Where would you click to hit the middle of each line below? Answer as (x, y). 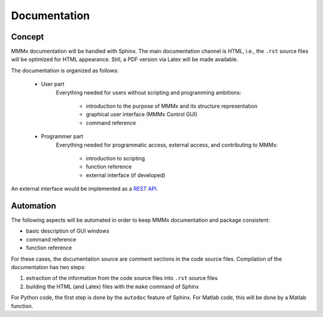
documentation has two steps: (48, 267)
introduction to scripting (115, 158)
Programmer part (62, 136)
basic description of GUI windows (68, 231)
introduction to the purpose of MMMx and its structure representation (171, 106)
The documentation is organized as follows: (65, 70)
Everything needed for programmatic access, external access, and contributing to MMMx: (167, 145)
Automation (33, 205)
